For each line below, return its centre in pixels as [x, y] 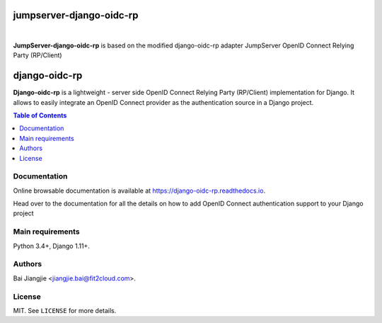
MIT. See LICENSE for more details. [65, 310]
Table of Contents [40, 115]
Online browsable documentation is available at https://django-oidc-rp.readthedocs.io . [139, 191]
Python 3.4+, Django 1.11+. [51, 246]
